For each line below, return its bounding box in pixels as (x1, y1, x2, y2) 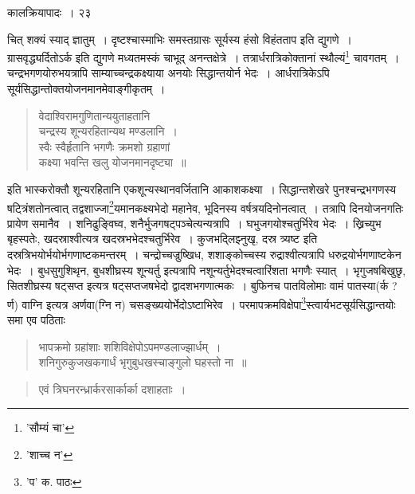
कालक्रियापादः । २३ (7, 4, 92, 20)
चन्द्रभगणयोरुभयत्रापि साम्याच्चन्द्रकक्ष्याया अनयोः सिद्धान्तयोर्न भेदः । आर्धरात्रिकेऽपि (7, 65, 330, 81)
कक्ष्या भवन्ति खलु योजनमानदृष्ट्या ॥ (38, 154, 186, 171)
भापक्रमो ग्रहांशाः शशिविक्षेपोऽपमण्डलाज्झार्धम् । (38, 338, 221, 355)
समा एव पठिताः (7, 312, 65, 328)
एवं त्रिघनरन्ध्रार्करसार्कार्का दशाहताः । (38, 380, 186, 397)
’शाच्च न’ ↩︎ (25, 446, 73, 463)
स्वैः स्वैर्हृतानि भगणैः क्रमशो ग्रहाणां (38, 138, 170, 155)
